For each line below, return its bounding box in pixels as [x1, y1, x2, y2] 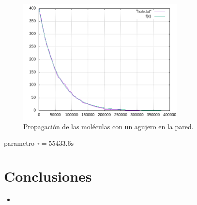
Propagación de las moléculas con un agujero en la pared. [23, 121, 194, 132]
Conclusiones [4, 166, 92, 186]
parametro [4, 137, 35, 148]
